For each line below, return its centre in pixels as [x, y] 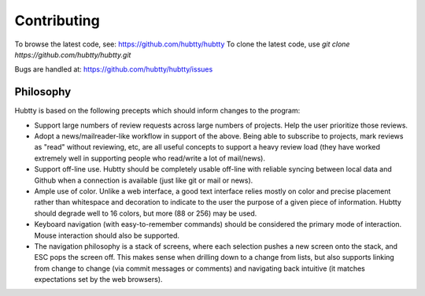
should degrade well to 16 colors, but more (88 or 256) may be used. [146, 213]
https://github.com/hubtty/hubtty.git [73, 54]
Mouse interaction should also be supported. [107, 235]
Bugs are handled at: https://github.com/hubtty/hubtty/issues [114, 69]
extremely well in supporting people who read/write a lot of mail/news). [150, 158]
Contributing [57, 20]
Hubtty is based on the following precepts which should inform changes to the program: [157, 111]
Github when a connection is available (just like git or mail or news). [144, 180]
